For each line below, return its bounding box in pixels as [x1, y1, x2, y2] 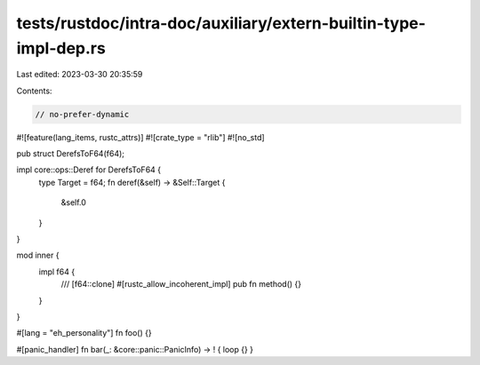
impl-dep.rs [16, 38, 106, 58]
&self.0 [60, 197, 86, 208]
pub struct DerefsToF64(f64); [16, 148, 124, 159]
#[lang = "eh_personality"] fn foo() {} [16, 328, 152, 338]
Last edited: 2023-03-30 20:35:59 [16, 69, 143, 80]
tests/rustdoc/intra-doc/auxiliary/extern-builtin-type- [16, 13, 427, 33]
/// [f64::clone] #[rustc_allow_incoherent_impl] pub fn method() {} [60, 279, 302, 290]
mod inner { [16, 250, 60, 261]
